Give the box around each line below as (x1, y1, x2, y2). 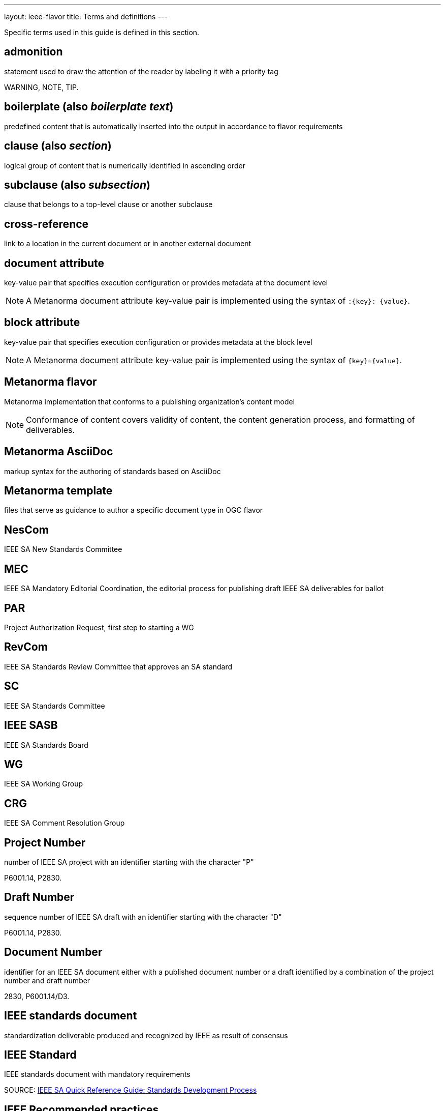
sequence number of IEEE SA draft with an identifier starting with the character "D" (4, 912, 282, 921)
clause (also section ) (4, 139, 112, 153)
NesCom (4, 523, 49, 536)
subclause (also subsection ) (4, 178, 150, 191)
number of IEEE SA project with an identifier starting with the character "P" (4, 858, 254, 867)
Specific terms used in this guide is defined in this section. (4, 28, 200, 37)
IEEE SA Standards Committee (4, 701, 105, 710)
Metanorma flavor (4, 375, 97, 389)
